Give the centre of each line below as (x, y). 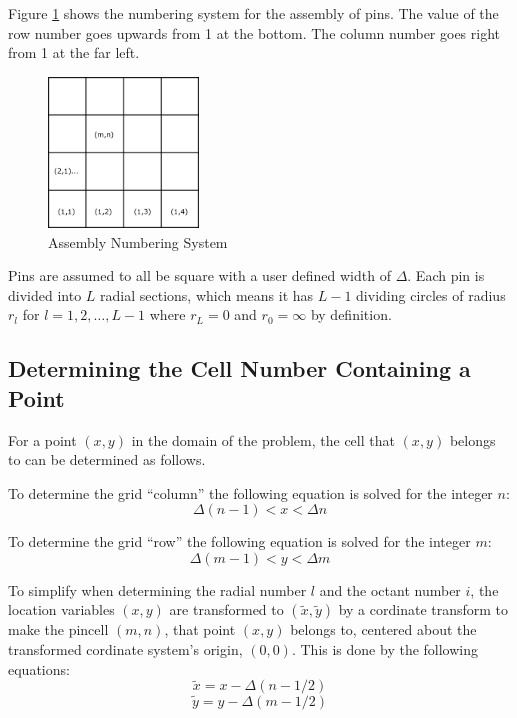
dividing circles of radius (431, 294)
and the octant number (390, 589)
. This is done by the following (384, 649)
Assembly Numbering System (138, 241)
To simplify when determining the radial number (157, 589)
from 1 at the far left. (74, 52)
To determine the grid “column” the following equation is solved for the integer (250, 492)
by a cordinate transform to (423, 609)
